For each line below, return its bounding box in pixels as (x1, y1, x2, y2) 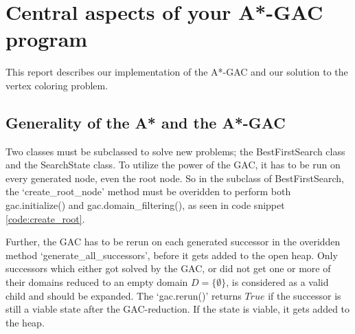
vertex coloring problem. (5, 78, 108, 92)
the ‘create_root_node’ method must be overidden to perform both (5, 184, 291, 199)
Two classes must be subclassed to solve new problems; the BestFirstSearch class (5, 144, 345, 158)
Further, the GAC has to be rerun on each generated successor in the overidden (5, 234, 341, 249)
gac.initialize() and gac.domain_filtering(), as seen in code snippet (5, 198, 285, 212)
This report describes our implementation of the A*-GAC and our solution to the (5, 65, 348, 79)
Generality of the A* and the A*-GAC (5, 111, 286, 133)
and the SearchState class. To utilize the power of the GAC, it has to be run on (5, 157, 341, 172)
